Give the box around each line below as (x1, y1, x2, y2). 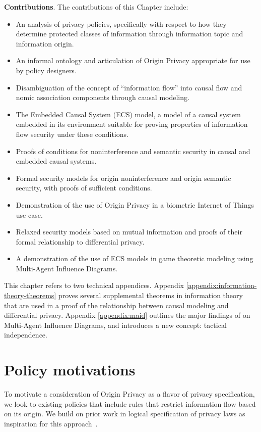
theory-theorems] (4, 290, 56, 301)
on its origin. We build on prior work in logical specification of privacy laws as (4, 408, 245, 419)
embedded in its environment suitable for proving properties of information (16, 119, 248, 129)
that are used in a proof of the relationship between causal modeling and (4, 300, 229, 310)
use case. (16, 209, 43, 220)
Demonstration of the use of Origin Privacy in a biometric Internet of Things (16, 199, 254, 210)
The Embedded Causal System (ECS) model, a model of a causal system (16, 109, 241, 119)
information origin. (16, 38, 74, 49)
